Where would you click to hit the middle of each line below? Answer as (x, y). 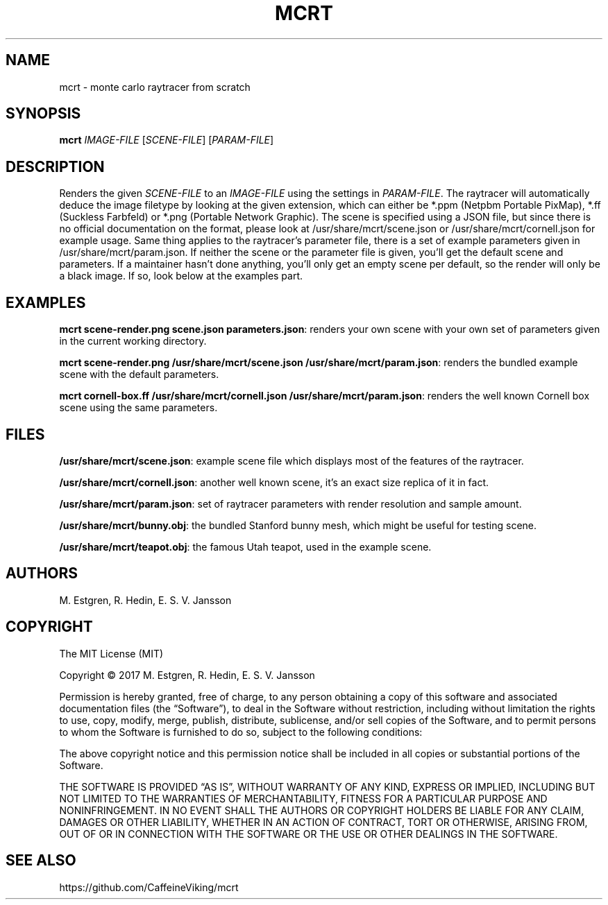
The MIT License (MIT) (111, 653)
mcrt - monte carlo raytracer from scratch (155, 87)
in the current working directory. (133, 341)
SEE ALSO (41, 861)
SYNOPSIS (43, 114)
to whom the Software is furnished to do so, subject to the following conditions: (241, 732)
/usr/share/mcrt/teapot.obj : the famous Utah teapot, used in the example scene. (245, 546)
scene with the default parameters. (139, 374)
